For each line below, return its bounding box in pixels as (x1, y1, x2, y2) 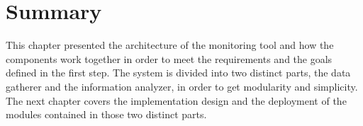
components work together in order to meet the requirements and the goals (6, 51, 333, 66)
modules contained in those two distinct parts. (6, 107, 207, 122)
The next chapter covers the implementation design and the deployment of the (6, 93, 347, 108)
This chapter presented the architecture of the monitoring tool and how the (6, 38, 334, 52)
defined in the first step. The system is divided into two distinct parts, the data (6, 65, 351, 80)
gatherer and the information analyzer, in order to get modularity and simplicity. (6, 79, 358, 93)
